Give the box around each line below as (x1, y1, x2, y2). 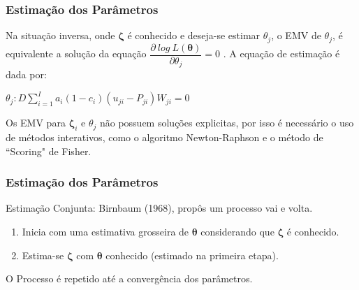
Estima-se (22, 247, 64, 262)
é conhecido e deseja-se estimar (127, 28, 261, 43)
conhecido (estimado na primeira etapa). (105, 247, 279, 262)
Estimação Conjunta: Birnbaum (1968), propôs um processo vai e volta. (6, 201, 313, 215)
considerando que (200, 224, 274, 239)
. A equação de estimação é (223, 46, 340, 61)
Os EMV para (6, 115, 66, 130)
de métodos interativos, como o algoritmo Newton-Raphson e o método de (6, 130, 323, 145)
